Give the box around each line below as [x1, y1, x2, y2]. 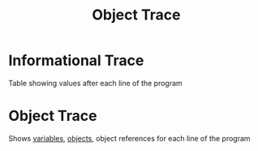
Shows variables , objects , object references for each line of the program [8, 133, 251, 143]
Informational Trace [8, 51, 144, 70]
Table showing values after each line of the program [8, 78, 183, 88]
